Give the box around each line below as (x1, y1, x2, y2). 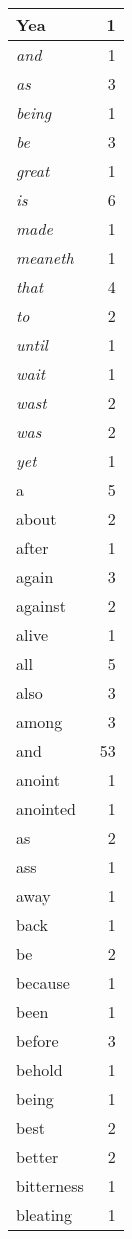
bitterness (16, 1174, 84, 1197)
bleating (16, 1203, 73, 1226)
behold (16, 1058, 63, 1081)
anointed (16, 797, 77, 820)
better (16, 1145, 59, 1168)
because (16, 971, 70, 994)
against (16, 594, 66, 617)
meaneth (16, 246, 74, 269)
